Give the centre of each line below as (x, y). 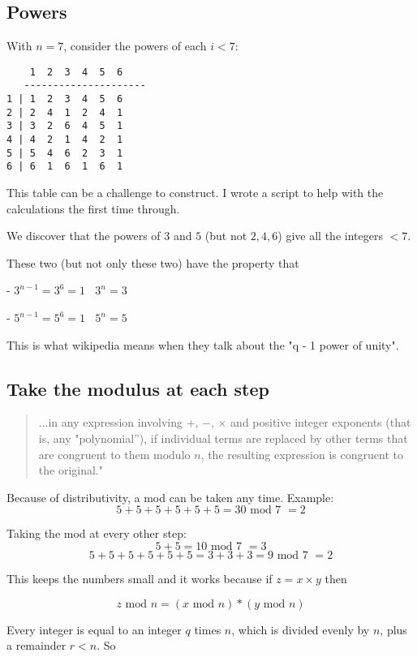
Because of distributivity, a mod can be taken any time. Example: (170, 497)
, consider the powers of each (135, 46)
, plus (393, 629)
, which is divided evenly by (301, 629)
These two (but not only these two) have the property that (153, 262)
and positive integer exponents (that (321, 422)
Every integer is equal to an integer (94, 629)
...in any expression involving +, (118, 422)
